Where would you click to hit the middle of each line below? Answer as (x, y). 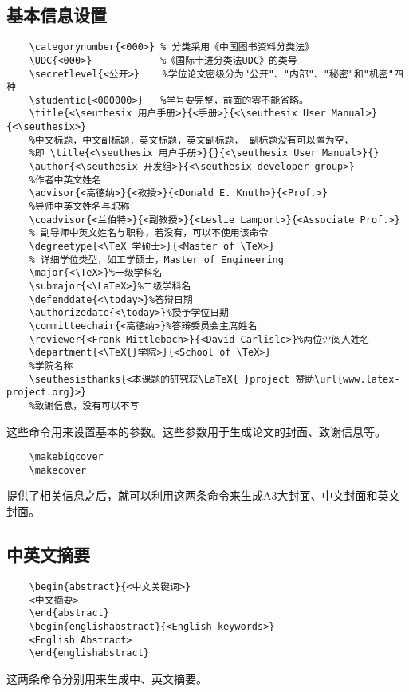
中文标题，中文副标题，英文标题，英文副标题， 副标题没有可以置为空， (194, 140)
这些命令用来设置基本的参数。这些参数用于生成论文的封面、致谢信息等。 (196, 431)
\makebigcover (66, 457)
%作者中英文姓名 (65, 180)
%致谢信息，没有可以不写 (84, 405)
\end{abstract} (69, 613)
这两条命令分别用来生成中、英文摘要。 (107, 678)
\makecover (58, 470)
